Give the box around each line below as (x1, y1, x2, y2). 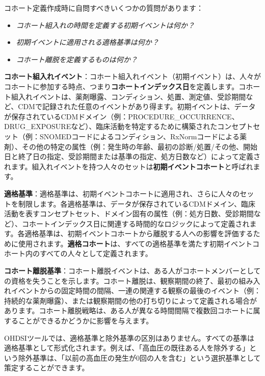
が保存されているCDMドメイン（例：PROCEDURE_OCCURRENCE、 (4, 111, 239, 121)
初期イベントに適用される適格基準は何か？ (16, 37, 159, 47)
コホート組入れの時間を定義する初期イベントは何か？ (16, 19, 195, 30)
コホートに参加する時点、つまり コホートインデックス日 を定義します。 (4, 81, 239, 91)
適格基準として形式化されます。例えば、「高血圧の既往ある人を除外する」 (4, 342, 250, 353)
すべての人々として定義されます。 (39, 248, 152, 259)
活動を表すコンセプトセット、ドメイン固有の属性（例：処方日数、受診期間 (4, 208, 254, 219)
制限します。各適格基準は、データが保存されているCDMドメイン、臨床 (18, 198, 255, 209)
